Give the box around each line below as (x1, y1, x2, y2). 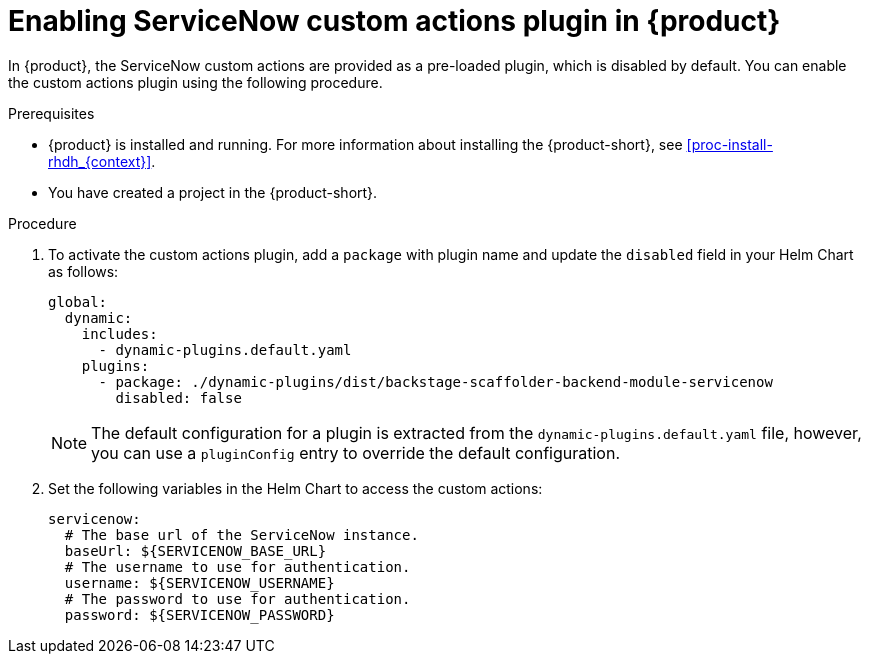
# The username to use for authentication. (64, 558, 411, 575)
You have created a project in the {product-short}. (48, 183, 378, 201)
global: (48, 293, 108, 310)
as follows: (48, 262, 119, 280)
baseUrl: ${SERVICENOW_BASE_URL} (64, 542, 327, 559)
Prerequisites (8, 104, 95, 122)
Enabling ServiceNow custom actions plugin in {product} (8, 4, 781, 38)
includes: (81, 325, 158, 342)
